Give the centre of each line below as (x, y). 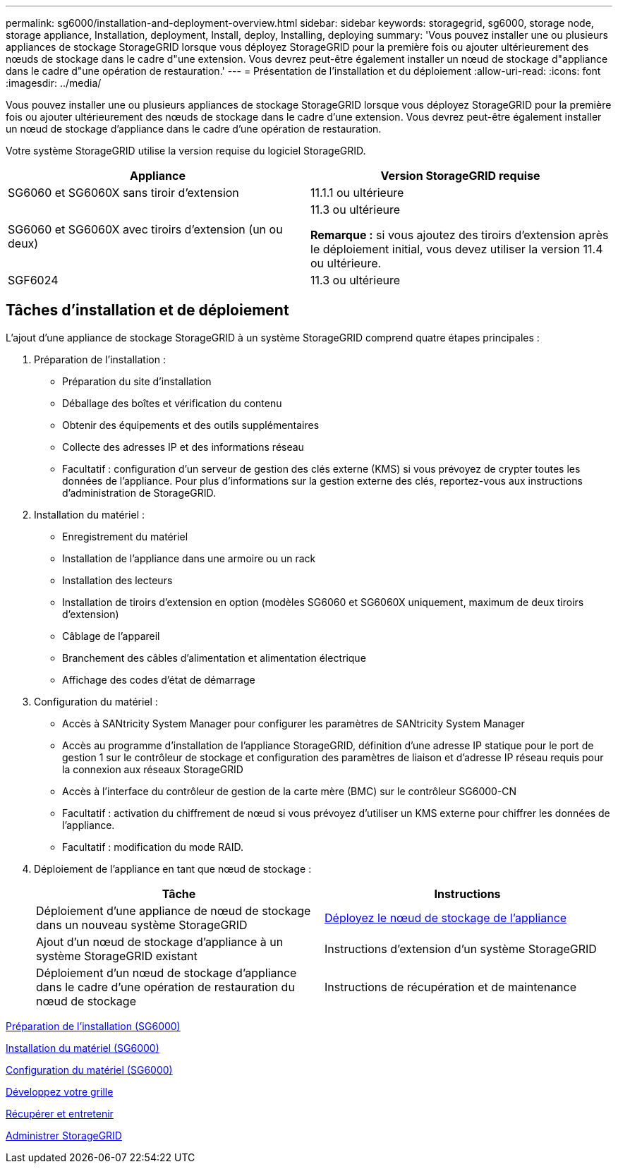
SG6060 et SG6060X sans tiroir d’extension (123, 193)
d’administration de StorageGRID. (139, 492)
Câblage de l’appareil (111, 636)
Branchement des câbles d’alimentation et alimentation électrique (214, 658)
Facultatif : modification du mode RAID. (153, 847)
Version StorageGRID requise (460, 176)
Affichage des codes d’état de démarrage (159, 679)
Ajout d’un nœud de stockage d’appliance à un (160, 941)
